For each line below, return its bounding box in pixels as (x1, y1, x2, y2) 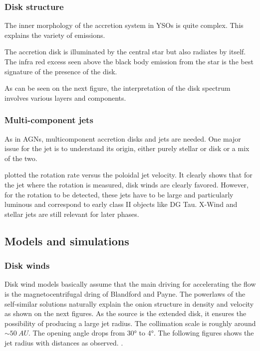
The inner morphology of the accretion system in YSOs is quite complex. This (4, 20, 244, 30)
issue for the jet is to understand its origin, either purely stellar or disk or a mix (4, 143, 250, 154)
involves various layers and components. (4, 92, 126, 103)
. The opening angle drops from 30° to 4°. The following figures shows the (28, 328, 254, 338)
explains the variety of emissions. (4, 29, 105, 40)
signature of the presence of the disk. (4, 66, 117, 76)
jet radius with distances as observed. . (4, 337, 123, 348)
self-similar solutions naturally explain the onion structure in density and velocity (4, 298, 254, 309)
